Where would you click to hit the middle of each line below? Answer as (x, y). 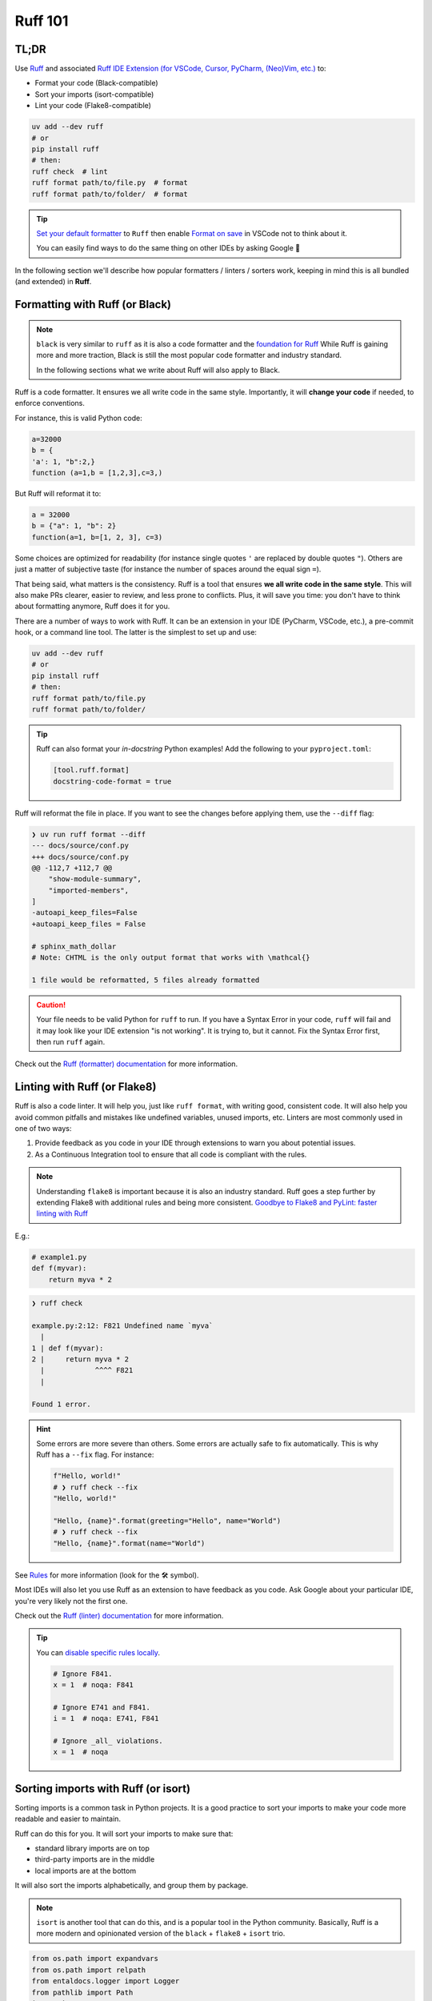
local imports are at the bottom (85, 1871)
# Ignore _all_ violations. (108, 1741)
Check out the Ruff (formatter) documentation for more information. (126, 1064)
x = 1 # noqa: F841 (93, 1685)
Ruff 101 (42, 21)
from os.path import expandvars (95, 1959)
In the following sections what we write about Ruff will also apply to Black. (158, 370)
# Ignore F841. (83, 1674)
